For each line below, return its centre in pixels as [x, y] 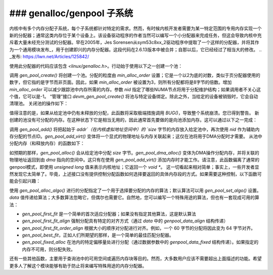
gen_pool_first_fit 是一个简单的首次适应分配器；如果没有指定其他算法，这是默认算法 [109, 214]
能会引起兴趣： [25, 181]
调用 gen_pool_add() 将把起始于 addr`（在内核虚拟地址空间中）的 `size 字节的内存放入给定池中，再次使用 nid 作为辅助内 [134, 129]
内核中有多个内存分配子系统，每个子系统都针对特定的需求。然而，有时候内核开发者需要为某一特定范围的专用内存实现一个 [135, 28]
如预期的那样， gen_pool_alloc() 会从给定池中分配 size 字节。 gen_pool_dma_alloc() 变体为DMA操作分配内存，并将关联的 [134, 152]
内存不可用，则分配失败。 [49, 249]
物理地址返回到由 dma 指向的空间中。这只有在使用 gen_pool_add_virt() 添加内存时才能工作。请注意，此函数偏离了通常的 [134, 160]
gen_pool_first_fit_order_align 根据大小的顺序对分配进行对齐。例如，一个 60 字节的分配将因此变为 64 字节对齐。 [139, 228]
